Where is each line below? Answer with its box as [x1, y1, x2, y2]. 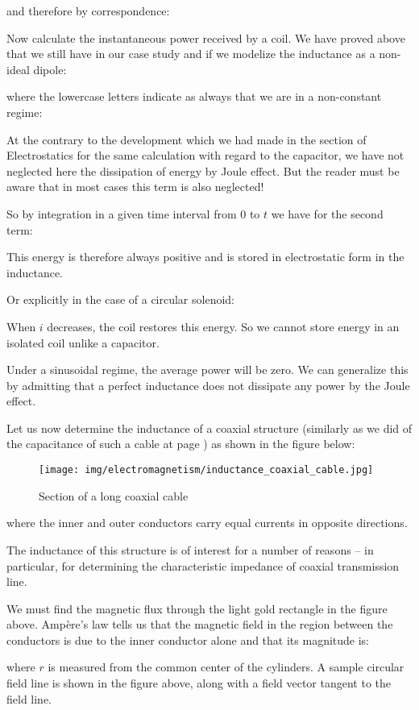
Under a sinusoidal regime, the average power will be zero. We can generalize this [6, 361, 409, 378]
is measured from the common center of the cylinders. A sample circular [48, 658, 404, 675]
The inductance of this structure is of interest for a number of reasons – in [6, 541, 374, 558]
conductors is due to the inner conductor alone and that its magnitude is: [6, 631, 370, 648]
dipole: [33, 60, 67, 77]
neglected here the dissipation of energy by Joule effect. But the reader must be [6, 162, 400, 179]
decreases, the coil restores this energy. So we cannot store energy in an [47, 318, 400, 334]
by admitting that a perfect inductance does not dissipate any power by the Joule [6, 376, 410, 393]
